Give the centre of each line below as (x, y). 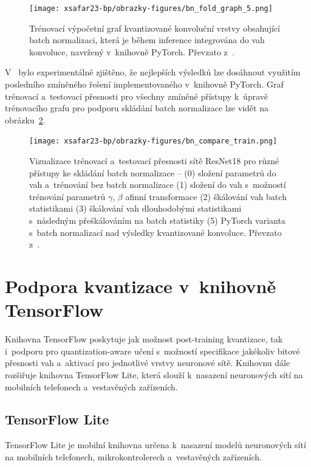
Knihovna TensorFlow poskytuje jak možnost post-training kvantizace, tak (144, 339)
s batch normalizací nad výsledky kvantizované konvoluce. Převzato (155, 232)
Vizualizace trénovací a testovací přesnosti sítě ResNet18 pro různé (154, 161)
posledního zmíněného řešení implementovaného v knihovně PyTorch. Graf (144, 84)
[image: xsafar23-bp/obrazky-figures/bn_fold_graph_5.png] (151, 9)
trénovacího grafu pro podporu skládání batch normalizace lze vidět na (137, 108)
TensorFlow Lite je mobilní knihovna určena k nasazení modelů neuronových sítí (155, 445)
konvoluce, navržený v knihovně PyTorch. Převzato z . (132, 51)
